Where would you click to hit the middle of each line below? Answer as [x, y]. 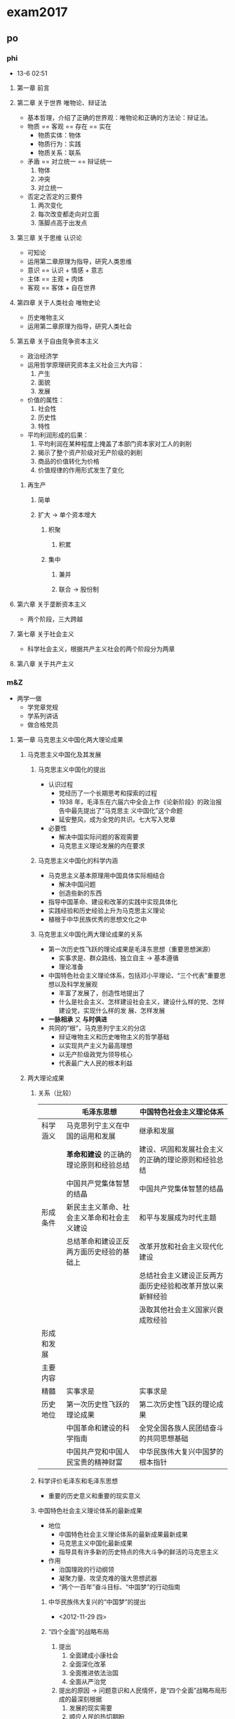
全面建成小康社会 [94, 1655]
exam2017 [37, 12]
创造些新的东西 [80, 893]
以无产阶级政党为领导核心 [95, 1054]
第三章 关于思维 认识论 [49, 237]
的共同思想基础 [164, 1438]
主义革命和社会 [98, 1218]
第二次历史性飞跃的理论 [178, 1405]
